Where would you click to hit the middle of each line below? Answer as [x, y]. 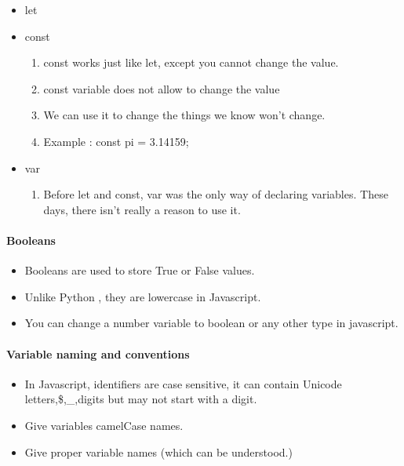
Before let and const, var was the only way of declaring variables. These [216, 194]
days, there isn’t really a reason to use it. [142, 209]
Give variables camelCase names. [104, 425]
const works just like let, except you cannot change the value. [191, 62]
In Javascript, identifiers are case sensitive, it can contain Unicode [183, 383]
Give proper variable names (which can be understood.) [158, 451]
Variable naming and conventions [98, 353]
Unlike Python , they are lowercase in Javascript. [143, 296]
